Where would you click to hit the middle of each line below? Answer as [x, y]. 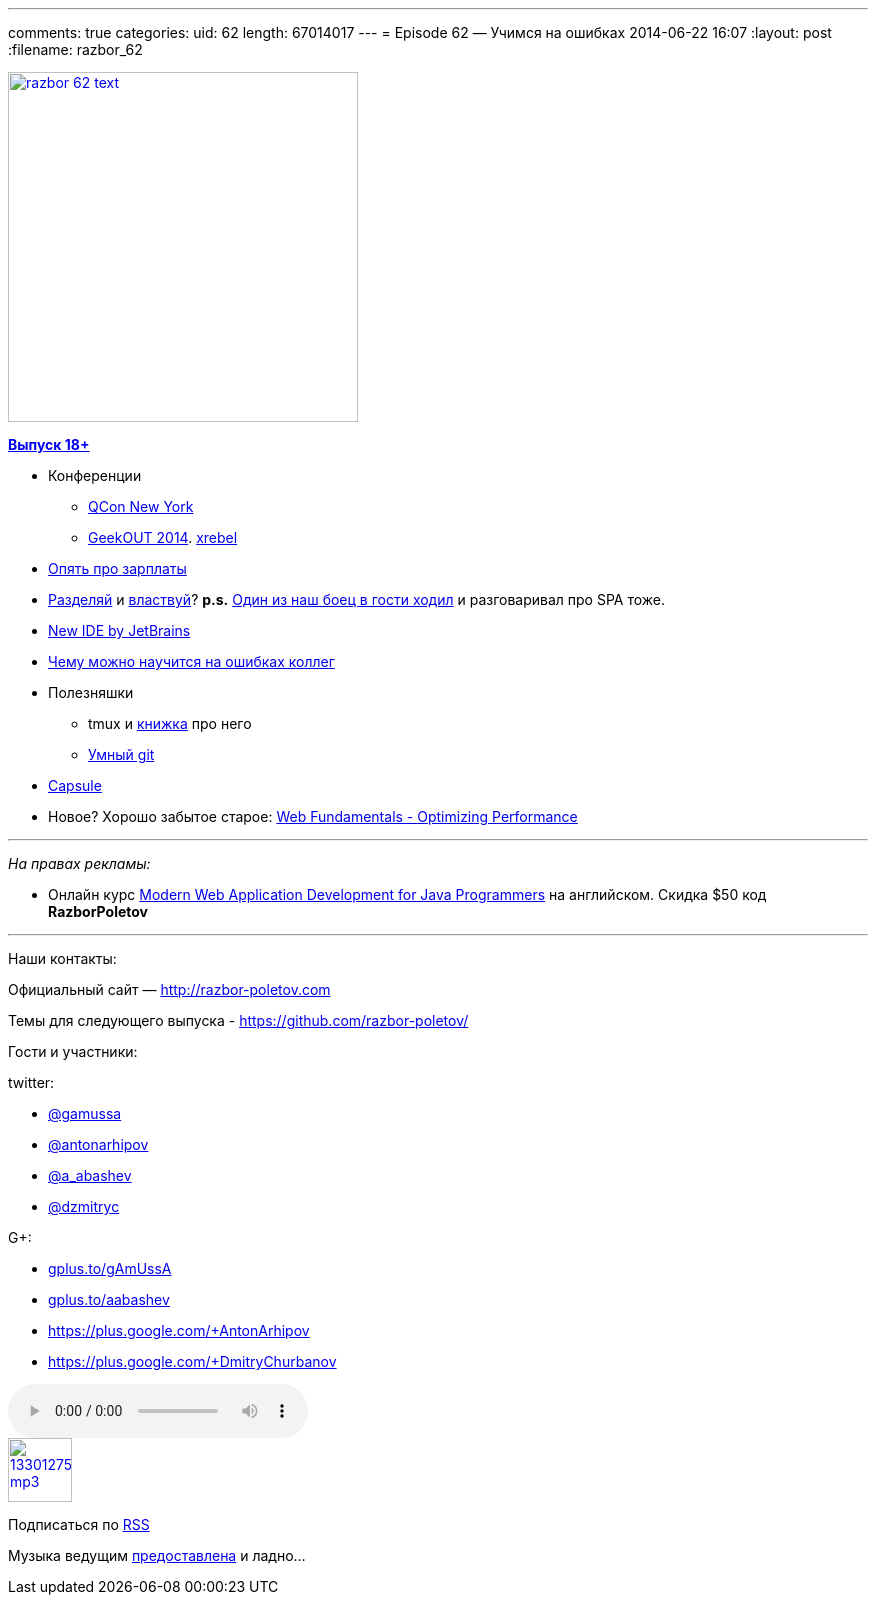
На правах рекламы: [79, 863]
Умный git [121, 754]
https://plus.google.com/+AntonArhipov [179, 1330]
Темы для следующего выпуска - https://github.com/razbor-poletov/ [238, 1020]
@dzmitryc [84, 1206]
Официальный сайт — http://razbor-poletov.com [169, 989]
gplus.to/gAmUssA [110, 1268]
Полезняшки [91, 692]
